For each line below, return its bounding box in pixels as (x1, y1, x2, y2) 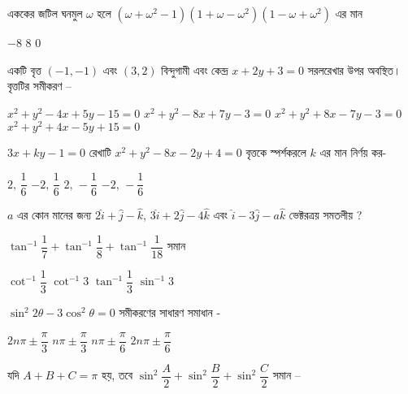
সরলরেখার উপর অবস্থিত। (307, 61, 401, 78)
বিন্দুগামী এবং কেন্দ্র (161, 61, 228, 78)
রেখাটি (89, 144, 111, 161)
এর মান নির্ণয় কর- (319, 144, 387, 161)
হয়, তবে (101, 366, 133, 383)
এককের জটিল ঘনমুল (7, 5, 83, 21)
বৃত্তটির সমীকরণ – (7, 77, 72, 94)
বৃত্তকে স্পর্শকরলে (245, 144, 306, 161)
